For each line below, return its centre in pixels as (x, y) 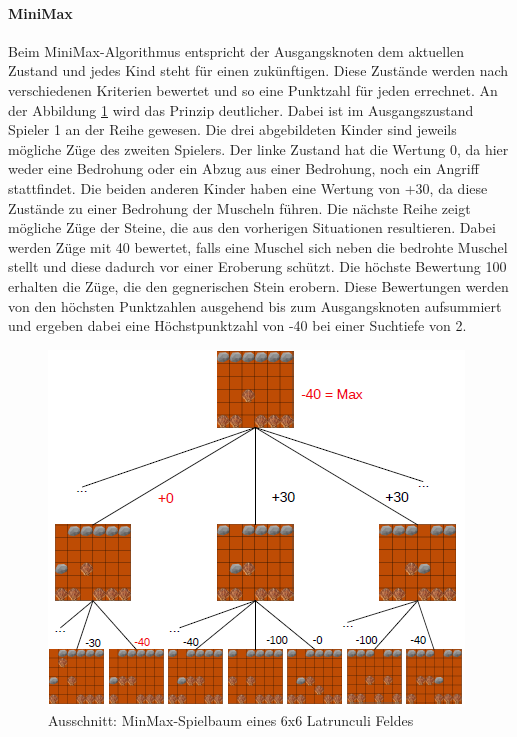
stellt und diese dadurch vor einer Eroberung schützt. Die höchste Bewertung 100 (257, 266)
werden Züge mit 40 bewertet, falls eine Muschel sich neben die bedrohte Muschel (258, 246)
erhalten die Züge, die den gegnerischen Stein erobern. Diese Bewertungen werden (258, 285)
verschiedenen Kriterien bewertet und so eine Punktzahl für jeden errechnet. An (253, 89)
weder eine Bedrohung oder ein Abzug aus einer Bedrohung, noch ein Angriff (243, 168)
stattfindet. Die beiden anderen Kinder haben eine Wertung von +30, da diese (248, 187)
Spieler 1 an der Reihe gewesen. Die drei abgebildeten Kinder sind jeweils (232, 129)
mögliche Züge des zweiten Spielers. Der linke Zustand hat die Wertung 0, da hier (258, 148)
